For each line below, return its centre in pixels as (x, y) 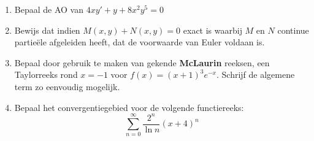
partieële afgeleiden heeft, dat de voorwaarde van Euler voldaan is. (140, 42)
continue (293, 30)
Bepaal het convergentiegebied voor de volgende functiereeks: (129, 107)
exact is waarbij (213, 30)
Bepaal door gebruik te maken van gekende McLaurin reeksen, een (142, 62)
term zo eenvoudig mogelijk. (67, 86)
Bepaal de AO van (49, 9)
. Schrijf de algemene (256, 74)
